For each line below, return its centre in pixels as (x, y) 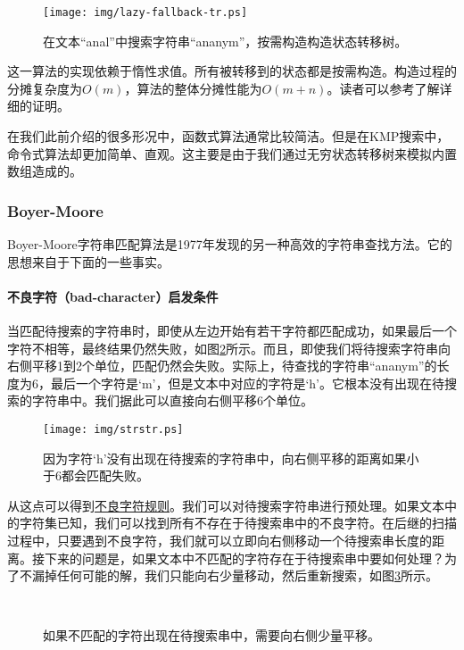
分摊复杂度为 (45, 88)
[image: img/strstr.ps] (113, 429)
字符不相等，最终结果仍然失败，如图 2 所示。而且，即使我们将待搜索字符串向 (229, 348)
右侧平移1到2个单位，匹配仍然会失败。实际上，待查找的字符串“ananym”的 (222, 366)
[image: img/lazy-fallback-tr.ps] (145, 12)
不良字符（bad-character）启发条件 (113, 296)
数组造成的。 (45, 171)
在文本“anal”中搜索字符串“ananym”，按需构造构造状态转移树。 (225, 41)
